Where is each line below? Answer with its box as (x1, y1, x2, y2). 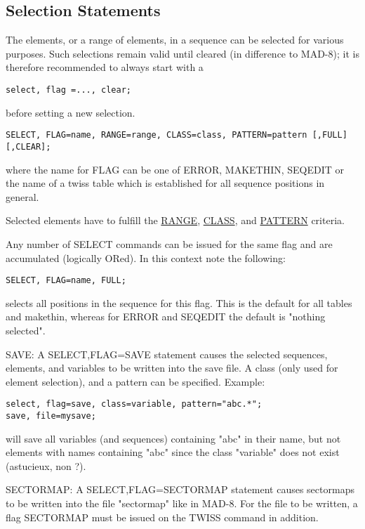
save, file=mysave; (6, 410, 96, 421)
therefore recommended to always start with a (6, 60, 204, 74)
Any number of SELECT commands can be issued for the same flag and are (6, 236, 333, 251)
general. (6, 189, 39, 204)
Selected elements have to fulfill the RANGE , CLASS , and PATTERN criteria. (6, 213, 345, 228)
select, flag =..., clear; (6, 84, 131, 95)
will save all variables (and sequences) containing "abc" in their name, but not (6, 431, 341, 445)
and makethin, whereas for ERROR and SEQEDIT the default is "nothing (6, 309, 326, 324)
